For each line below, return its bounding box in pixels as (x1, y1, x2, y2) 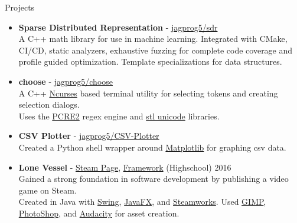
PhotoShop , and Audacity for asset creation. (18, 207, 179, 219)
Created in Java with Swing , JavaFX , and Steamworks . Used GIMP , (18, 195, 266, 208)
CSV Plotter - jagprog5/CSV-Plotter (18, 129, 159, 142)
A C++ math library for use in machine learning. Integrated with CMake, (18, 32, 288, 45)
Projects (5, 1, 35, 13)
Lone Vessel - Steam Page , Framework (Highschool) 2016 (18, 161, 231, 173)
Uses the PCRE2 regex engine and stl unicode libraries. (18, 109, 220, 122)
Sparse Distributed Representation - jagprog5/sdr (18, 21, 218, 33)
